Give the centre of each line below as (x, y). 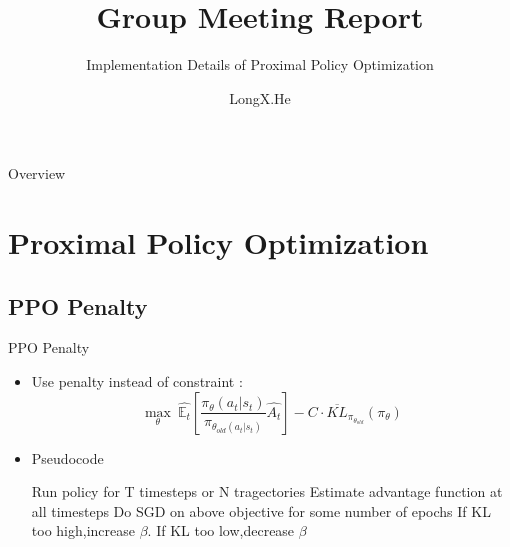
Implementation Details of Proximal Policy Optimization (260, 64)
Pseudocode (67, 457)
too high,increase (83, 530)
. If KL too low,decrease (221, 530)
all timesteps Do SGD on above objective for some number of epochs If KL (261, 510)
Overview (37, 173)
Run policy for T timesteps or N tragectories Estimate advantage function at (267, 491)
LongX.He (260, 97)
